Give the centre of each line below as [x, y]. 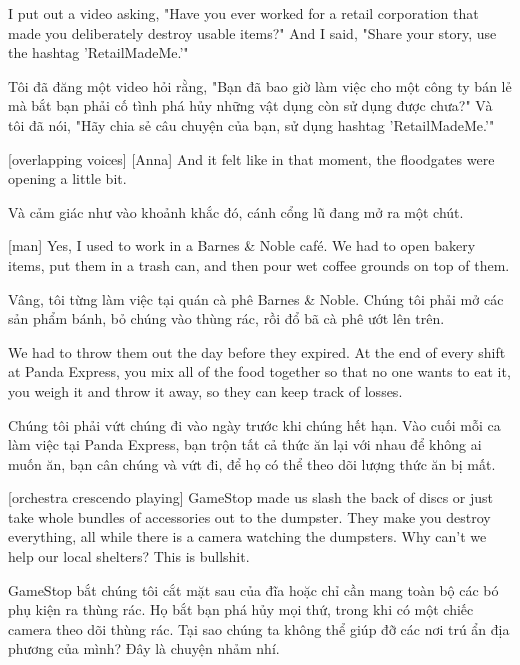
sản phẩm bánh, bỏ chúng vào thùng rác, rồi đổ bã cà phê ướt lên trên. [226, 318]
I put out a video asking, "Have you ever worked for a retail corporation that [243, 13]
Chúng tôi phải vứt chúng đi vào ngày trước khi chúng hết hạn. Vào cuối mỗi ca [254, 424]
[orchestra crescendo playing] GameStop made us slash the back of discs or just [251, 497]
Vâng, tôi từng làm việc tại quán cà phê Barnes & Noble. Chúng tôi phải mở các [256, 298]
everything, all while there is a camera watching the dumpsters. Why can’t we [247, 536]
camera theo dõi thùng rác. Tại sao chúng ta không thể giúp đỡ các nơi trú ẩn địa [259, 628]
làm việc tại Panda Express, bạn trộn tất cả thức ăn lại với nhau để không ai [245, 444]
